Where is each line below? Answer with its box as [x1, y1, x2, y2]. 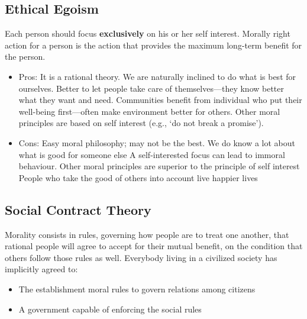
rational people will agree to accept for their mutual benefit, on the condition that [5, 240, 303, 252]
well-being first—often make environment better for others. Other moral [18, 105, 280, 117]
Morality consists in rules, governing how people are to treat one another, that [5, 228, 289, 240]
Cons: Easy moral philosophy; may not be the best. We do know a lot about [18, 136, 296, 149]
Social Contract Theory [5, 200, 151, 218]
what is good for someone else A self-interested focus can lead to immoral [18, 148, 285, 160]
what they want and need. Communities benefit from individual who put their [18, 94, 302, 106]
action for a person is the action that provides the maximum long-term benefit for [5, 38, 302, 51]
